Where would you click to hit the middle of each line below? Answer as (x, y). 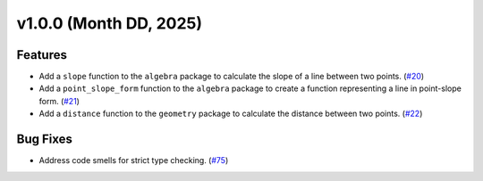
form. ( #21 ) (59, 101)
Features (42, 55)
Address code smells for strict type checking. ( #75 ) (134, 160)
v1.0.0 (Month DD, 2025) (110, 23)
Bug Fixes (45, 140)
